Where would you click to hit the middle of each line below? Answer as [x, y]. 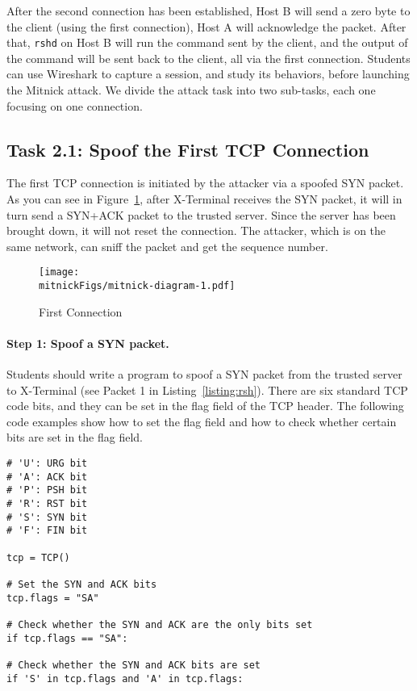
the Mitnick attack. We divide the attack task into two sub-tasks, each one [191, 90]
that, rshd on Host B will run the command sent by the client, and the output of [207, 42]
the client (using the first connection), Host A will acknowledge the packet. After [206, 26]
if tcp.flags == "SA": [67, 638]
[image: [59, 272]
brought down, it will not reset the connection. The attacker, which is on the [196, 230]
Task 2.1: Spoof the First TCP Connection [188, 149]
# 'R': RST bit [47, 504]
